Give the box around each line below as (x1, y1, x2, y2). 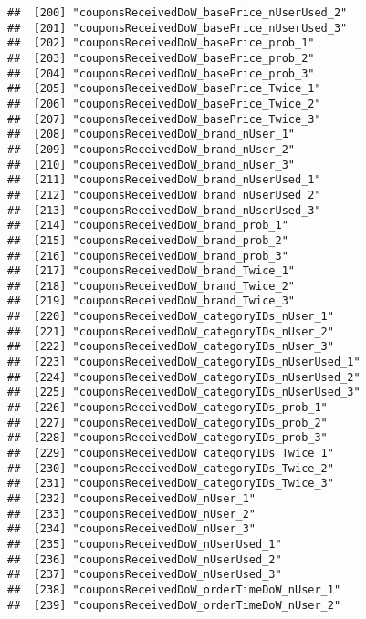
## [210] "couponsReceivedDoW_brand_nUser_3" (7, 158, 295, 171)
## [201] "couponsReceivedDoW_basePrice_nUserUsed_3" (7, 21, 348, 35)
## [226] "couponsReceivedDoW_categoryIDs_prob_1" (7, 401, 328, 415)
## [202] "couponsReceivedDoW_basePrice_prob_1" (7, 36, 315, 50)
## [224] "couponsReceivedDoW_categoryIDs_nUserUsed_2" (7, 370, 361, 384)
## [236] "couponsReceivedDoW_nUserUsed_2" (7, 552, 282, 566)
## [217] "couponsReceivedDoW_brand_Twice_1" (7, 264, 295, 278)
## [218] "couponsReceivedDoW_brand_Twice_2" (7, 279, 295, 293)
